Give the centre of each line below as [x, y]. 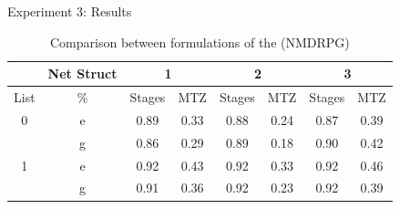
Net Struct [82, 73]
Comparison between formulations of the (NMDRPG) [200, 42]
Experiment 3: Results [70, 11]
